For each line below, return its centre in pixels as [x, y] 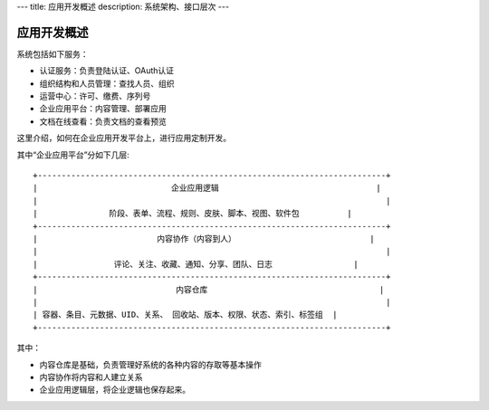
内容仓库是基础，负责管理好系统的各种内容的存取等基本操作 [150, 364]
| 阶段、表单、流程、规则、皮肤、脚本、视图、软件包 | [192, 214]
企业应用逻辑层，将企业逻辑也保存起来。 [115, 390]
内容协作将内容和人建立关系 [91, 377]
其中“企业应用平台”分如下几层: [73, 155]
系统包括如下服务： [53, 53]
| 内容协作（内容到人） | [204, 238]
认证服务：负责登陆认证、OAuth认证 [107, 71]
